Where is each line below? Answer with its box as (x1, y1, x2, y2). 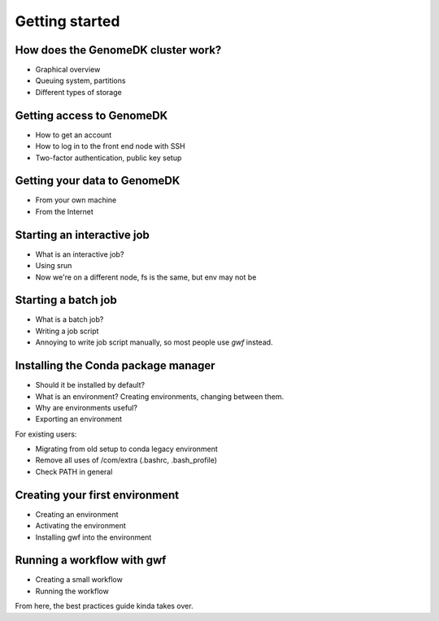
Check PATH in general (35, 467, 113, 476)
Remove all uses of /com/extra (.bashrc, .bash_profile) (35, 455, 218, 465)
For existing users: (15, 429, 77, 439)
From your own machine (35, 195, 117, 205)
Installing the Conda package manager (15, 358, 215, 373)
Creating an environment (35, 509, 119, 519)
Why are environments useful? (35, 402, 138, 412)
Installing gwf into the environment (35, 532, 152, 542)
